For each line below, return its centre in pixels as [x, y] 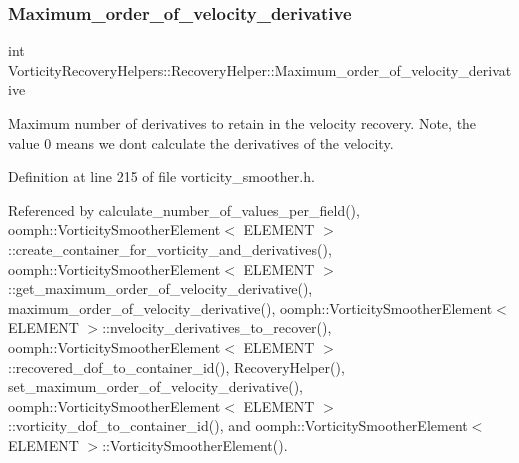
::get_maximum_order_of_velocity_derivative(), [160, 288]
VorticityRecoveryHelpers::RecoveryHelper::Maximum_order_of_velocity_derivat [260, 69]
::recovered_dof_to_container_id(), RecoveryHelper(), [176, 366]
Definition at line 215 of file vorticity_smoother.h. [161, 176]
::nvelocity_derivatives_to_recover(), [217, 327]
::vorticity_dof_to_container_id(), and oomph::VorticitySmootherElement [238, 425]
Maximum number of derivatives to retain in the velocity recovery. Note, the [242, 123]
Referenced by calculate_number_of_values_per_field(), [184, 209]
